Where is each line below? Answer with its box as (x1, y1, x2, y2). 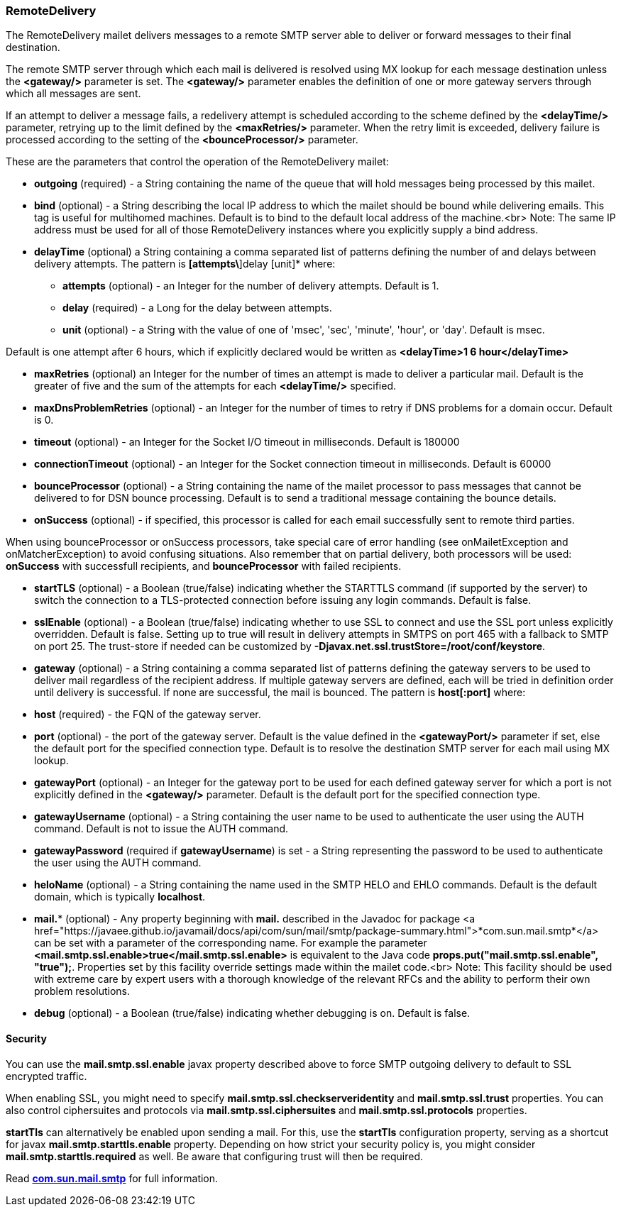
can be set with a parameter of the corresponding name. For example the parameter (34, 937, 427, 949)
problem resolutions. (34, 985, 131, 998)
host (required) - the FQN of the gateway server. (34, 708, 261, 721)
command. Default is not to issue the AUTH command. (34, 822, 289, 835)
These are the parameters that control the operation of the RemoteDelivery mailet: (6, 155, 389, 168)
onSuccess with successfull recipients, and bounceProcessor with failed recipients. (6, 560, 402, 573)
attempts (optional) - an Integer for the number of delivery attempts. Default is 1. (62, 280, 439, 292)
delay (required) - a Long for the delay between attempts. (62, 302, 332, 314)
